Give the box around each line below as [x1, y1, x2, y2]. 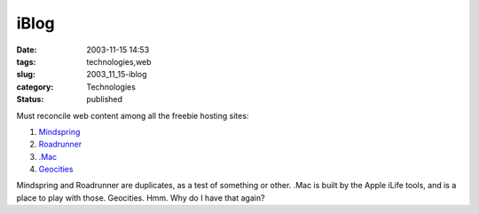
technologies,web [86, 56, 152, 67]
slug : [16, 69, 35, 80]
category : [16, 81, 54, 92]
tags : [16, 56, 36, 67]
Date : [16, 44, 37, 55]
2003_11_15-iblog [86, 69, 147, 80]
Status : [16, 94, 44, 105]
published [86, 94, 123, 105]
